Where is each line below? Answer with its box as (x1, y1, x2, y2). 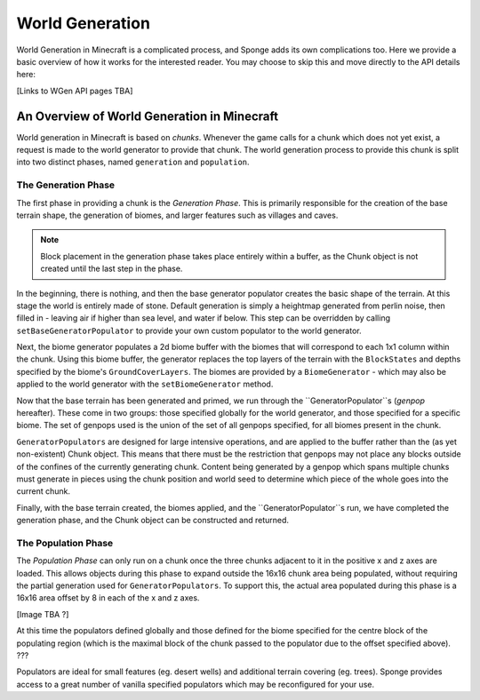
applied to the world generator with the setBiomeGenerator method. (16, 378, 274, 390)
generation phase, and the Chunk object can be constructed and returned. (16, 515, 289, 526)
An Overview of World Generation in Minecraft (16, 108, 279, 123)
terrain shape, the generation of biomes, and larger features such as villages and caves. (16, 210, 339, 220)
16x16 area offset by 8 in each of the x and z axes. (16, 593, 200, 603)
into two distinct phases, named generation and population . (16, 156, 250, 168)
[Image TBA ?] (16, 609, 69, 619)
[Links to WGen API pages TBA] (16, 85, 133, 96)
